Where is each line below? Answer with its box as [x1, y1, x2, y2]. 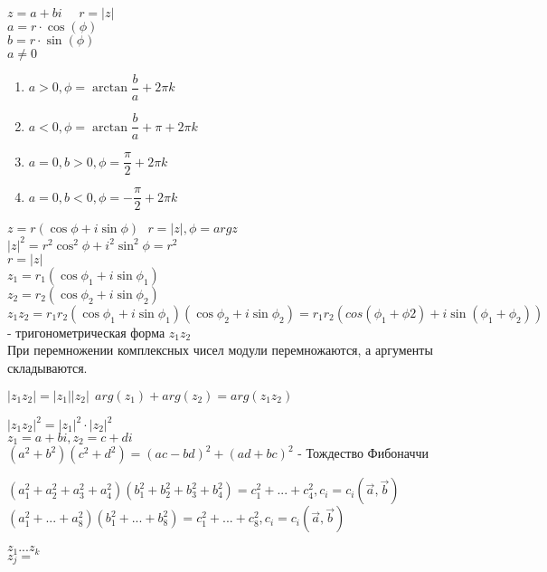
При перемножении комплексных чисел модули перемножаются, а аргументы [7, 340, 433, 359]
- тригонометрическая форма [7, 322, 165, 341]
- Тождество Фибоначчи [297, 443, 429, 462]
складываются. [7, 357, 88, 377]
